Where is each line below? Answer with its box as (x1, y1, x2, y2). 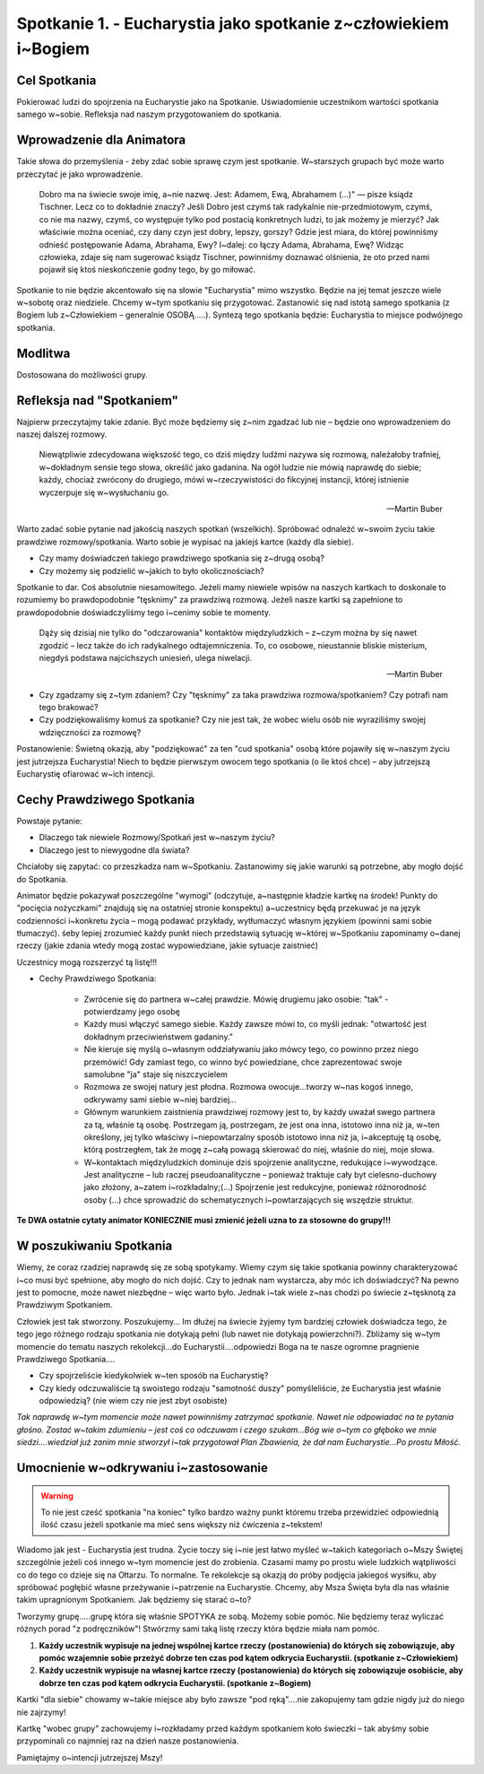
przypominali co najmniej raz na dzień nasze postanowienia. (16, 1735, 239, 1746)
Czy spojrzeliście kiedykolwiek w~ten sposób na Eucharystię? (39, 1370, 269, 1381)
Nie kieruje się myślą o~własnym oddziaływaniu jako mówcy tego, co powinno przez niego (83, 1044, 419, 1055)
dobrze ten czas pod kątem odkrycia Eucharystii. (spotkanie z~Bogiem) (39, 1677, 312, 1688)
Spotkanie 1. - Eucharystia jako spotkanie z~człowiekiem (16, 13, 450, 33)
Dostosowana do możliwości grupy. (16, 369, 148, 380)
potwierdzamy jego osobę (83, 1006, 181, 1017)
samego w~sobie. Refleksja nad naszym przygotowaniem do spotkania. (16, 109, 282, 120)
